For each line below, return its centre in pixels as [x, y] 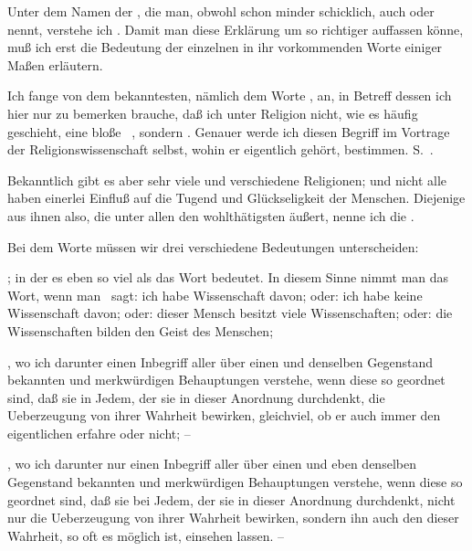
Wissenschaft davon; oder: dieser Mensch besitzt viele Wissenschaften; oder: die [230, 313]
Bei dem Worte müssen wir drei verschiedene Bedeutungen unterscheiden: [213, 246]
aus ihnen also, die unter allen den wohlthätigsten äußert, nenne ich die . [211, 215]
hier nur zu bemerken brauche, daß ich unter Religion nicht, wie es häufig [213, 113]
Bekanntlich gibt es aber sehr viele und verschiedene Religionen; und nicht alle [227, 180]
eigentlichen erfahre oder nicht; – [99, 433]
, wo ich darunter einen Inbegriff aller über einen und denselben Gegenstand [220, 361]
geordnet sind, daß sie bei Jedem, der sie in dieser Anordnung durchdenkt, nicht [231, 499]
